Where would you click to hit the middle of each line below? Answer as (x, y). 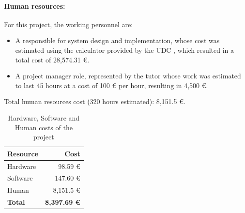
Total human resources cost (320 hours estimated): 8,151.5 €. (95, 101)
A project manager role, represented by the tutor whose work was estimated (128, 76)
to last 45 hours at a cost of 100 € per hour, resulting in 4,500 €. (112, 85)
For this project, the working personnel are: (69, 24)
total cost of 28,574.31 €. (52, 59)
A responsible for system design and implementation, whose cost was (117, 40)
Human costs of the (44, 127)
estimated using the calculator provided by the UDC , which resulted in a (125, 50)
